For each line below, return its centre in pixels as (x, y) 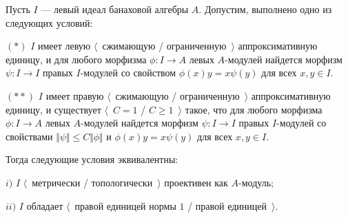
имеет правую (75, 95)
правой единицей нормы (125, 205)
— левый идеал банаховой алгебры (115, 9)
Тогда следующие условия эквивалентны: (92, 159)
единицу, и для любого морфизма (76, 59)
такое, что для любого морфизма (254, 109)
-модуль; (256, 182)
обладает (45, 205)
